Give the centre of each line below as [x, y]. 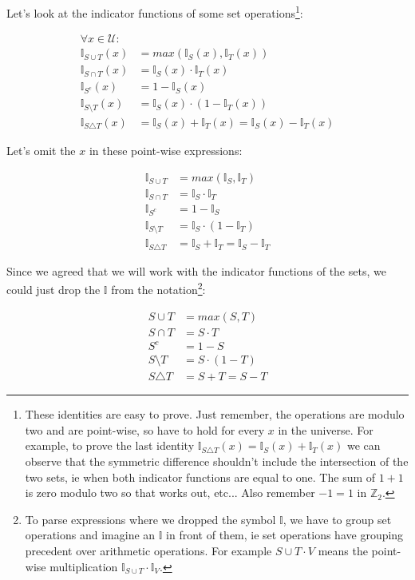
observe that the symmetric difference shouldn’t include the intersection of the [217, 461]
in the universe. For [326, 429]
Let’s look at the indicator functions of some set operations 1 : [155, 12]
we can [364, 445]
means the [343, 550]
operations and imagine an [90, 535]
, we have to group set [337, 519]
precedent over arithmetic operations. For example [148, 550]
